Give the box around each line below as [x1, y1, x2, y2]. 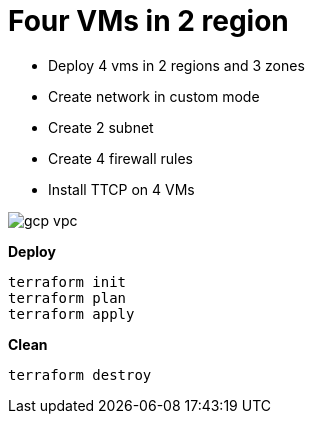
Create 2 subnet [48, 118, 154, 136]
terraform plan [8, 289, 127, 306]
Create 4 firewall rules [48, 149, 193, 167]
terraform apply [8, 305, 135, 322]
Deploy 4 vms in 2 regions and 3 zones [48, 56, 305, 74]
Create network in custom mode [48, 87, 260, 105]
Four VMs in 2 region [8, 4, 289, 38]
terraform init [8, 273, 127, 290]
